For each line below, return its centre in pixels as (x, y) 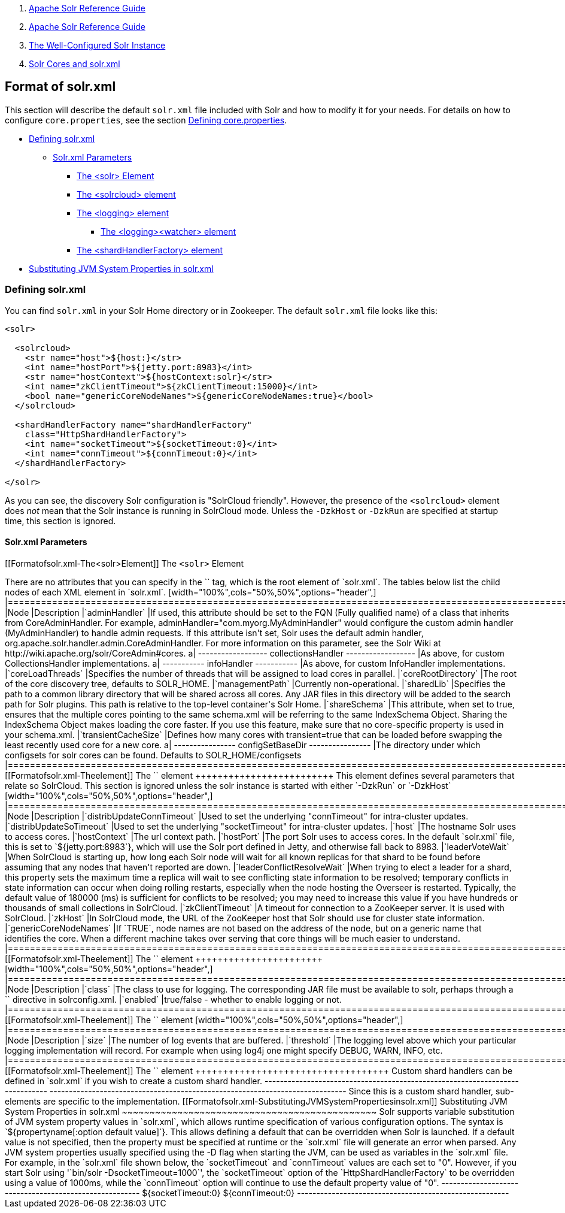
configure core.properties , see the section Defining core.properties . (146, 120)
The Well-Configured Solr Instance (97, 45)
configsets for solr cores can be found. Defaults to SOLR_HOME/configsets (153, 755)
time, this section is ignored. (60, 521)
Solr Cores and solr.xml (75, 64)
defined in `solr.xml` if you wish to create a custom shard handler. (133, 1081)
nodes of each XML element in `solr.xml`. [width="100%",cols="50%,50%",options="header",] (191, 592)
